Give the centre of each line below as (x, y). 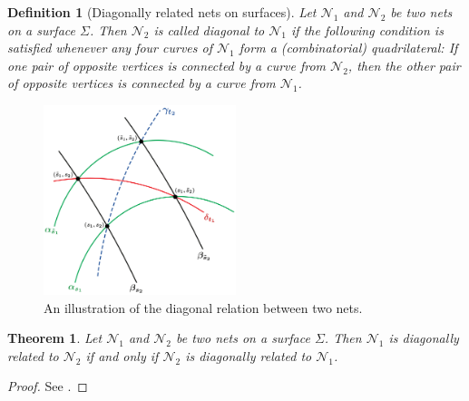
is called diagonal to (209, 29)
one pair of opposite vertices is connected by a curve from (167, 65)
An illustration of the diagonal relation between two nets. (203, 307)
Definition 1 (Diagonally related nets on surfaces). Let (162, 12)
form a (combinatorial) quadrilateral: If (348, 48)
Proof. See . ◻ (48, 386)
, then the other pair (404, 65)
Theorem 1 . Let (55, 338)
